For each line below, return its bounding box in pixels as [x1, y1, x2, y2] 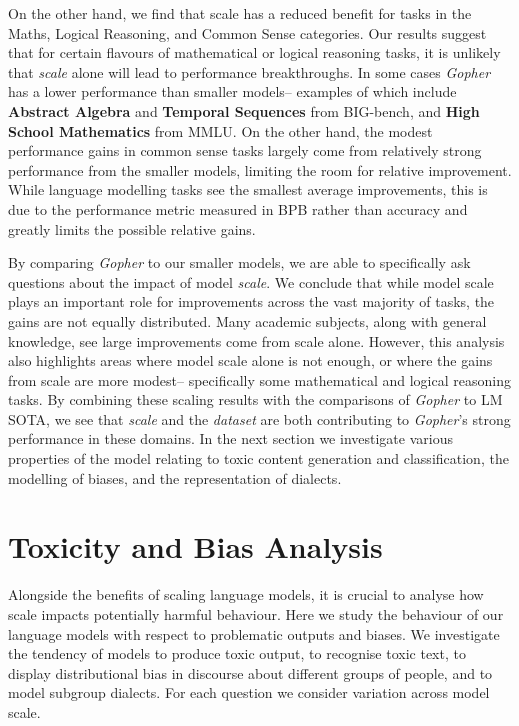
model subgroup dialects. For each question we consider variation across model [8, 682, 490, 703]
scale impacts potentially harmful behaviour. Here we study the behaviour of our [8, 603, 504, 624]
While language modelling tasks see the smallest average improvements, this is [8, 179, 488, 200]
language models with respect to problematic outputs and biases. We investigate [8, 623, 500, 644]
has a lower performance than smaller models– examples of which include [8, 81, 457, 102]
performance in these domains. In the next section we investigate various [8, 428, 453, 449]
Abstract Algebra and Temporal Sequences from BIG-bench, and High [8, 100, 480, 121]
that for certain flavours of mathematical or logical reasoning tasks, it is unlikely [8, 42, 501, 63]
